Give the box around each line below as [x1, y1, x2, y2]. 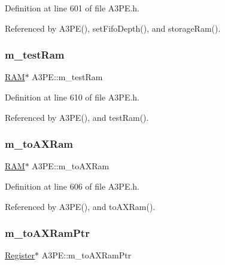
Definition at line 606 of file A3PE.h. [5, 180, 140, 192]
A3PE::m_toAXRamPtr [41, 249, 132, 261]
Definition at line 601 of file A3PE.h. [5, 2, 140, 14]
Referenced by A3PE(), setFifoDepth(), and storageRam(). [5, 22, 221, 34]
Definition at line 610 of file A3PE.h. [5, 91, 140, 103]
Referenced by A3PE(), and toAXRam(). [5, 200, 156, 212]
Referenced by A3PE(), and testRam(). [5, 111, 149, 123]
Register [5, 249, 35, 261]
